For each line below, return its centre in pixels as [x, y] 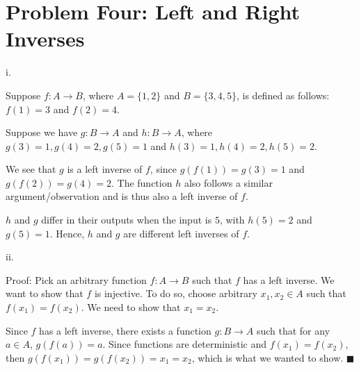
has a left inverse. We [289, 279]
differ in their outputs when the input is [127, 220]
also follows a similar [228, 182]
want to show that [45, 293]
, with [232, 220]
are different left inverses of [181, 233]
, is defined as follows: [283, 95]
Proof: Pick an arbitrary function [76, 279]
